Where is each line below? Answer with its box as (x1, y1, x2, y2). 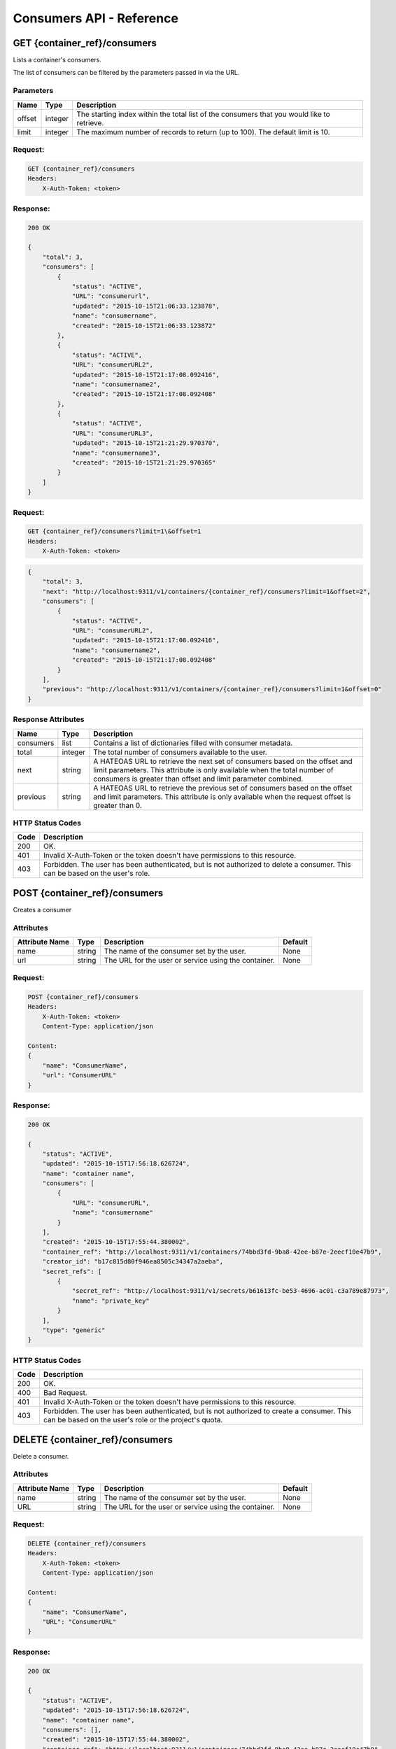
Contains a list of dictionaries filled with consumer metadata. (93, 738, 293, 748)
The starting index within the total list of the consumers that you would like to (76, 109, 330, 119)
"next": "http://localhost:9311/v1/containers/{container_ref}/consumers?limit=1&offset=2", (42, 588, 371, 595)
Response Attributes (13, 714, 85, 724)
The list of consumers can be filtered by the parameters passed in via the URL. (13, 69, 240, 77)
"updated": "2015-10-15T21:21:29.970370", (71, 439, 220, 447)
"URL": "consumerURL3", (71, 429, 154, 437)
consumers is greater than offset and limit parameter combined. (93, 774, 304, 784)
